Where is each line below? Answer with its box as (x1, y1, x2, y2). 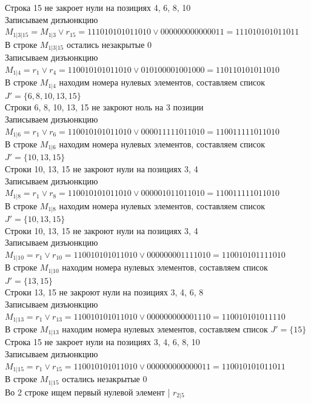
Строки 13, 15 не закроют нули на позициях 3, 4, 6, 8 (5, 286, 204, 298)
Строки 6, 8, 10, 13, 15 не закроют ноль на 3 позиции (5, 101, 204, 113)
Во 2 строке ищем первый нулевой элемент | (5, 385, 170, 398)
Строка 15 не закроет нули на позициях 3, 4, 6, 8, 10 (5, 335, 200, 348)
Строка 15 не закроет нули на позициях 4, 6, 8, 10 (5, 1, 191, 13)
